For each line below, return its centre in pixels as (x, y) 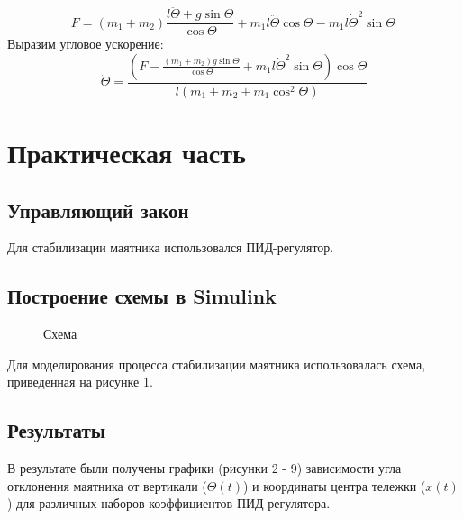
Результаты (57, 430)
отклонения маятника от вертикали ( (107, 485)
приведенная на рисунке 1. (80, 382)
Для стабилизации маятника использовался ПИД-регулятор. (171, 247)
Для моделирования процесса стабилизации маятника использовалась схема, (217, 364)
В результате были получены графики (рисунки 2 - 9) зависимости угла (204, 468)
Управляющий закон (98, 209)
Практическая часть (127, 152)
